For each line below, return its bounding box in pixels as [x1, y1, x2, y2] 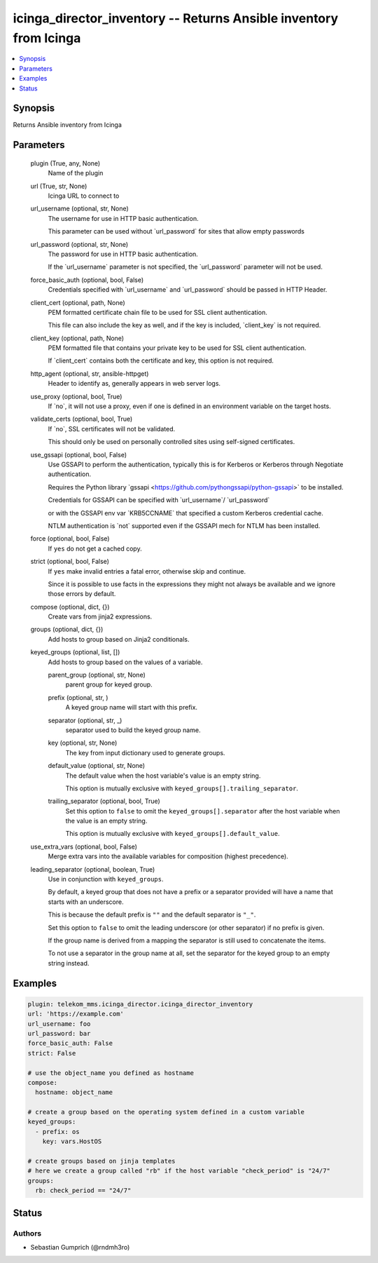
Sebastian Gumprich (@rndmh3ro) [30, 1243, 130, 1251]
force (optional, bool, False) [30, 534, 110, 543]
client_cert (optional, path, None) [30, 298, 125, 306]
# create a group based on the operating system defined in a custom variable [27, 1108, 304, 1116]
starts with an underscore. [48, 898, 124, 906]
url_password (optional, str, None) [30, 240, 129, 248]
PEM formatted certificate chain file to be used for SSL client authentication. [48, 308, 267, 316]
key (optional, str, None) [48, 738, 118, 747]
